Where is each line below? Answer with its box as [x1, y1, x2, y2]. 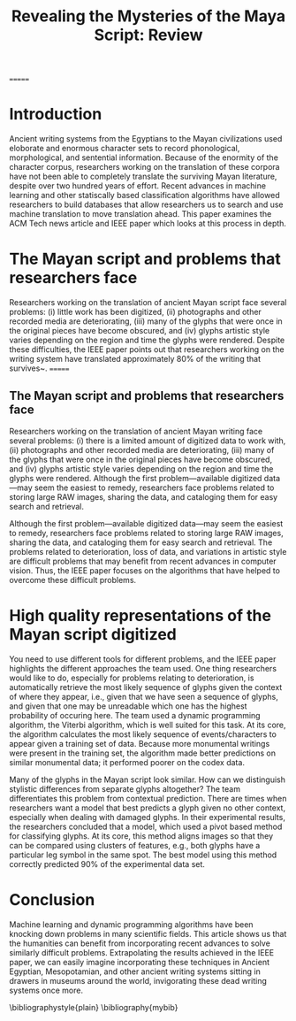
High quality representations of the [9, 606, 272, 626]
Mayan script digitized [9, 625, 177, 645]
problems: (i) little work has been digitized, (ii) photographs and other [9, 307, 262, 318]
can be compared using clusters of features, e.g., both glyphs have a [9, 840, 261, 850]
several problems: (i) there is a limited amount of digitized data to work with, [9, 435, 286, 446]
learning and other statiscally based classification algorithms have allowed [9, 190, 280, 201]
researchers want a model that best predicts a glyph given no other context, [9, 802, 285, 813]
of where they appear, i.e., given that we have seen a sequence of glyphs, [9, 691, 278, 702]
